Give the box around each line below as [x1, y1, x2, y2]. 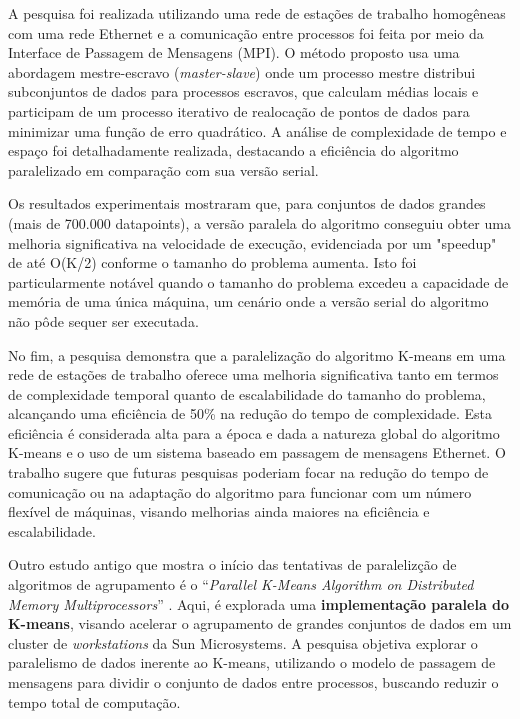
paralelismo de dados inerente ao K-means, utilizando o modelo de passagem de [8, 652, 496, 673]
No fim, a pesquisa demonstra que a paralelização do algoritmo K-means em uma [8, 344, 506, 365]
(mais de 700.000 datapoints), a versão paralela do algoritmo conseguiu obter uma [8, 212, 511, 233]
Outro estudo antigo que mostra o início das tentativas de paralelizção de [8, 554, 457, 575]
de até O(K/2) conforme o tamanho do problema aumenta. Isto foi [8, 252, 417, 273]
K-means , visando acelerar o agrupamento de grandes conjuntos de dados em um [8, 613, 512, 634]
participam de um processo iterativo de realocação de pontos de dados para [8, 100, 470, 121]
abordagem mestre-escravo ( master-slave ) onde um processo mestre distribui [8, 61, 476, 82]
